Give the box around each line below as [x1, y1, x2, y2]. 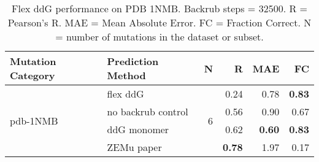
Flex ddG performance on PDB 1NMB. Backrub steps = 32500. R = [12, 1, 307, 15]
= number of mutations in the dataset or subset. [55, 29, 264, 44]
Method [107, 68, 146, 82]
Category [10, 68, 55, 82]
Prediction [107, 54, 159, 68]
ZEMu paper [107, 140, 162, 154]
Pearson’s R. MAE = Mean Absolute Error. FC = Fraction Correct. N [7, 15, 312, 29]
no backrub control [107, 104, 188, 118]
